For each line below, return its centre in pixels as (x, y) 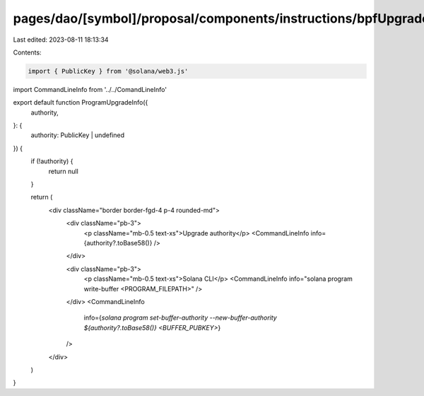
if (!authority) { (52, 161)
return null (64, 171)
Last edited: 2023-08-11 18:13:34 (61, 40)
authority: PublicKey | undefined (78, 135)
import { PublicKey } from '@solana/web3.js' (108, 71)
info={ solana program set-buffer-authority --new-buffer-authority (180, 318)
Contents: (27, 52)
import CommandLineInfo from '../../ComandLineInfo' (90, 89)
